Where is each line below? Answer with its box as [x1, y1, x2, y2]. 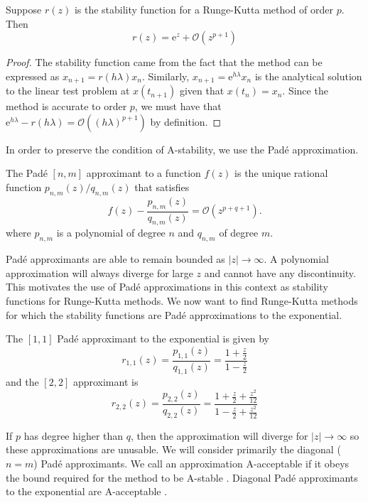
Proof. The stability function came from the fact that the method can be [6, 55, 323, 70]
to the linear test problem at [6, 83, 130, 98]
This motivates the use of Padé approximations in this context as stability [6, 279, 328, 294]
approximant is [72, 374, 139, 389]
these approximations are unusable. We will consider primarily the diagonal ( [6, 442, 341, 457]
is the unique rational [234, 166, 328, 180]
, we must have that [134, 99, 222, 114]
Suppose [6, 2, 42, 16]
